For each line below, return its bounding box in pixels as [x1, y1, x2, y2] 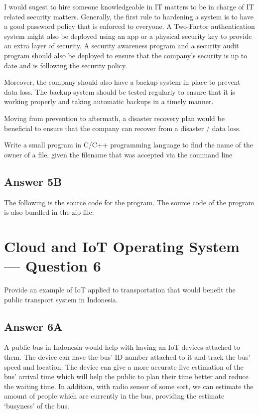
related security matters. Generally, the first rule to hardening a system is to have [4, 11, 254, 21]
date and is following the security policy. [4, 60, 128, 70]
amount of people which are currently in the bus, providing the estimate [4, 391, 225, 401]
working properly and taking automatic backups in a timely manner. [4, 96, 214, 107]
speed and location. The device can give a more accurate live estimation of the [4, 361, 244, 372]
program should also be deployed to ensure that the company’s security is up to [4, 50, 248, 60]
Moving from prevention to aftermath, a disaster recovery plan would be [4, 113, 225, 123]
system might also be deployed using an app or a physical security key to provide [4, 30, 252, 41]
